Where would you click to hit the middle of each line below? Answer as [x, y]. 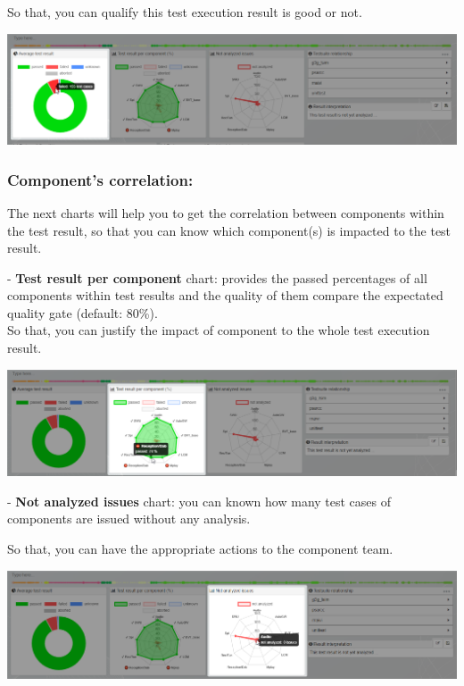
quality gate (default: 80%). [83, 312]
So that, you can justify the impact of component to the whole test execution [219, 330]
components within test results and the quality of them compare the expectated [225, 295]
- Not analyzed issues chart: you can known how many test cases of [199, 501]
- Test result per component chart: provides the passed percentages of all [217, 277]
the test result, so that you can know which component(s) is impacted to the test [229, 230]
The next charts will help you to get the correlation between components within [226, 212]
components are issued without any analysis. [129, 519]
